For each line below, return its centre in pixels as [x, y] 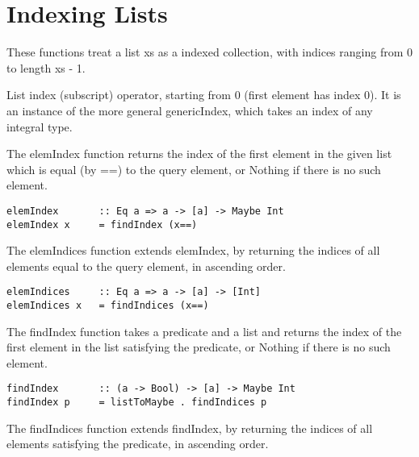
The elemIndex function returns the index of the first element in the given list [199, 154]
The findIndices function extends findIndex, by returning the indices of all [190, 428]
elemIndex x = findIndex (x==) [102, 224]
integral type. [40, 126]
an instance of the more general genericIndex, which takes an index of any [190, 110]
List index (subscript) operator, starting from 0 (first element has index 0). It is [204, 95]
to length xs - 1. [46, 67]
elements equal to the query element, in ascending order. [146, 266]
